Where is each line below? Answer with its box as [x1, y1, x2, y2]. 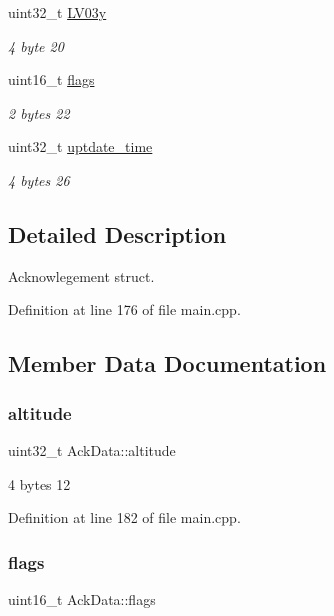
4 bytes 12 [8, 473, 71, 494]
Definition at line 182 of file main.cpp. [8, 507, 241, 528]
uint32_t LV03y [8, 2, 107, 22]
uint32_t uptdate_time [8, 136, 153, 157]
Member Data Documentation [8, 348, 327, 379]
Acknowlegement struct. [8, 265, 155, 286]
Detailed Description [8, 218, 227, 249]
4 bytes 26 [8, 169, 70, 190]
